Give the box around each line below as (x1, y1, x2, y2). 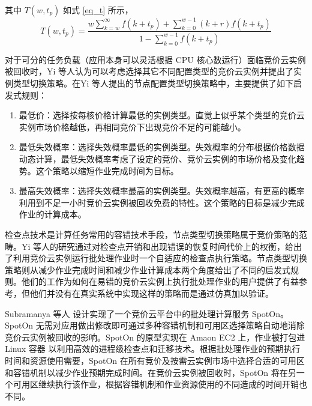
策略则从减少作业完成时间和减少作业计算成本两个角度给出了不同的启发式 (5, 263, 290, 276)
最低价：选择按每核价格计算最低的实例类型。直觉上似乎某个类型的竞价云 (19, 109, 305, 121)
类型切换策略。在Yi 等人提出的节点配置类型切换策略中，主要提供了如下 (13, 77, 294, 89)
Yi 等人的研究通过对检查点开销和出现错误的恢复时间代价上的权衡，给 (21, 240, 294, 252)
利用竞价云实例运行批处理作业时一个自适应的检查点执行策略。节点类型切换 (13, 252, 307, 264)
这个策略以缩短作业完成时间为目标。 (35, 164, 179, 177)
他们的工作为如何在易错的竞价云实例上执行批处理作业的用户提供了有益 (21, 275, 299, 288)
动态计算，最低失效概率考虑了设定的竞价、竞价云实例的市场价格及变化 (19, 153, 296, 165)
